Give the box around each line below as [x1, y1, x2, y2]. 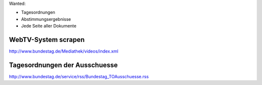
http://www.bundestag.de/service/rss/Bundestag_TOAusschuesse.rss [9, 73, 149, 79]
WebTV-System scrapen [9, 35, 85, 43]
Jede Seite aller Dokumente [21, 23, 77, 29]
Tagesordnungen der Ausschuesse [9, 61, 118, 69]
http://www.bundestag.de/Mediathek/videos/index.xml [9, 48, 118, 54]
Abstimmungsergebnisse [21, 16, 71, 22]
